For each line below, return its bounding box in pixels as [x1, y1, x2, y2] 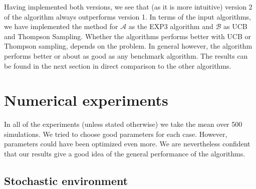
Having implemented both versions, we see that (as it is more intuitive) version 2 [4, 2, 252, 12]
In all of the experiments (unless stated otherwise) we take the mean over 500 [4, 119, 242, 129]
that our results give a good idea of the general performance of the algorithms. [4, 148, 245, 159]
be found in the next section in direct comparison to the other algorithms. [4, 60, 231, 71]
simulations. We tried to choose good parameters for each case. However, [4, 128, 227, 139]
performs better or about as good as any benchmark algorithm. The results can [4, 50, 248, 61]
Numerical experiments [4, 90, 168, 110]
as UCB [223, 21, 247, 32]
